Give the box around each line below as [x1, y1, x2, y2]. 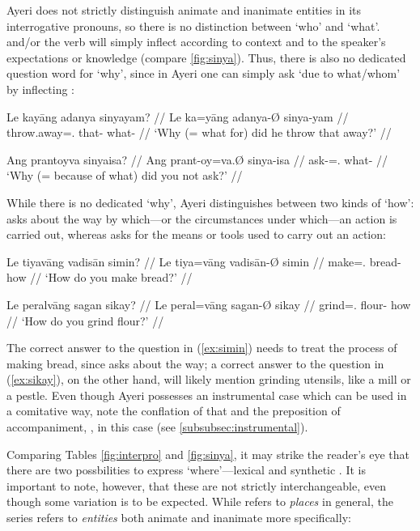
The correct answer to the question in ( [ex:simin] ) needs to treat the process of [6, 339, 397, 356]
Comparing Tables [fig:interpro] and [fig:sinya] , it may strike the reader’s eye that [6, 445, 409, 462]
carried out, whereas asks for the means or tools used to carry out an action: [6, 226, 386, 243]
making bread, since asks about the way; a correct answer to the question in [6, 355, 384, 372]
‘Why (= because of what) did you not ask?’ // [6, 167, 243, 184]
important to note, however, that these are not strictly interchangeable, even [6, 477, 386, 494]
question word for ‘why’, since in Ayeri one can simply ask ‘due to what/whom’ [6, 65, 401, 82]
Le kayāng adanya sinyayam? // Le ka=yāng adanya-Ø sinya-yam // [6, 108, 349, 125]
